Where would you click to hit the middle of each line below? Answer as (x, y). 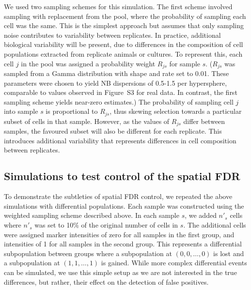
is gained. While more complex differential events (174, 263)
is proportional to (72, 111)
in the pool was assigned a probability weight (88, 63)
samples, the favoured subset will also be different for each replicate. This (113, 131)
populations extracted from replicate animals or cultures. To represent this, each (123, 53)
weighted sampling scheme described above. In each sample (92, 215)
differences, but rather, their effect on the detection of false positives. (106, 282)
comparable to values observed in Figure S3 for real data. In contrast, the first (121, 92)
